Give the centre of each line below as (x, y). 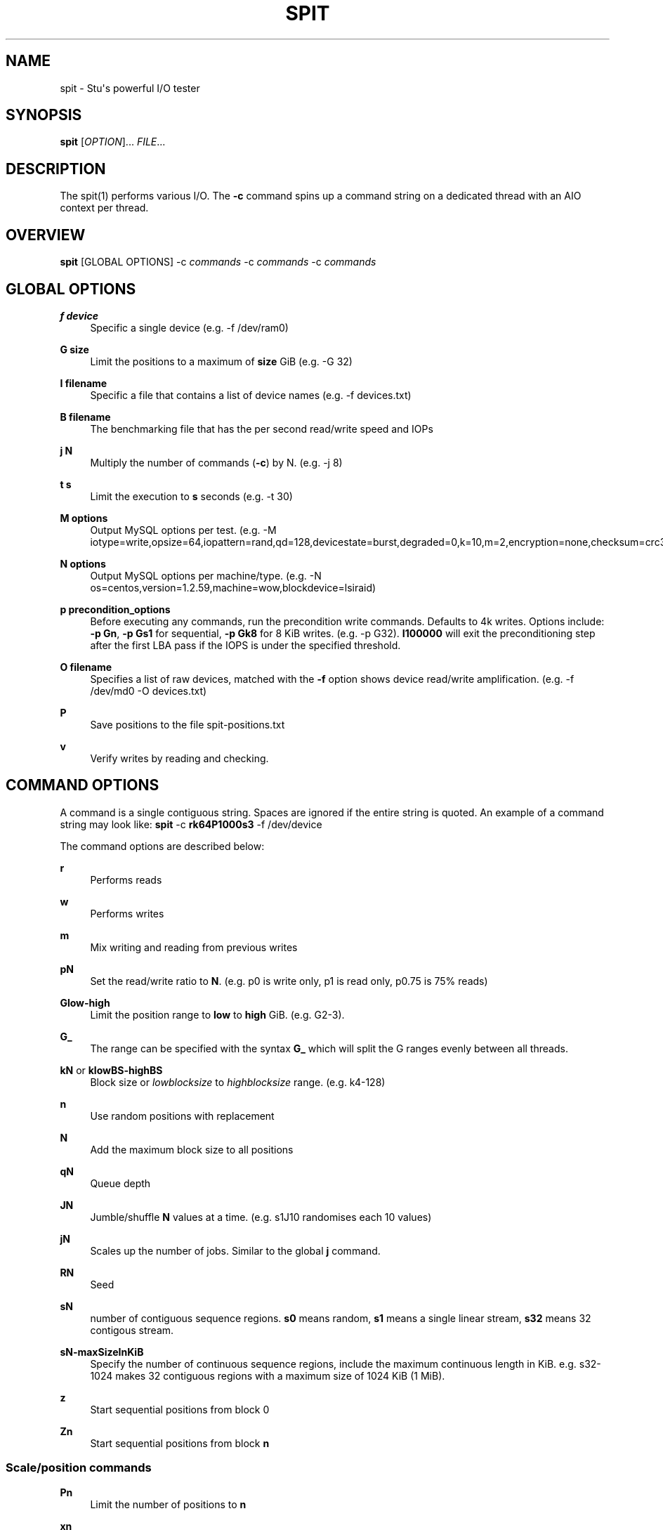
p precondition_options (115, 609)
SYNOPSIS (44, 115)
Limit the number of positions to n (168, 1504)
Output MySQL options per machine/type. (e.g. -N (206, 575)
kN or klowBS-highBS (111, 1070)
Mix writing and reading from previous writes (194, 947)
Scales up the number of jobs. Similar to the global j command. (235, 1250)
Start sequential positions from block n (180, 1443)
